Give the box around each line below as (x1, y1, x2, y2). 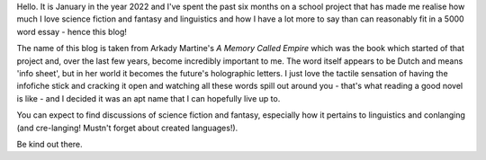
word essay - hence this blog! (16, 26, 128, 37)
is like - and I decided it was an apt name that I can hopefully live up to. (16, 93, 281, 103)
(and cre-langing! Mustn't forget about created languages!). (16, 122, 238, 133)
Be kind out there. (16, 138, 83, 149)
